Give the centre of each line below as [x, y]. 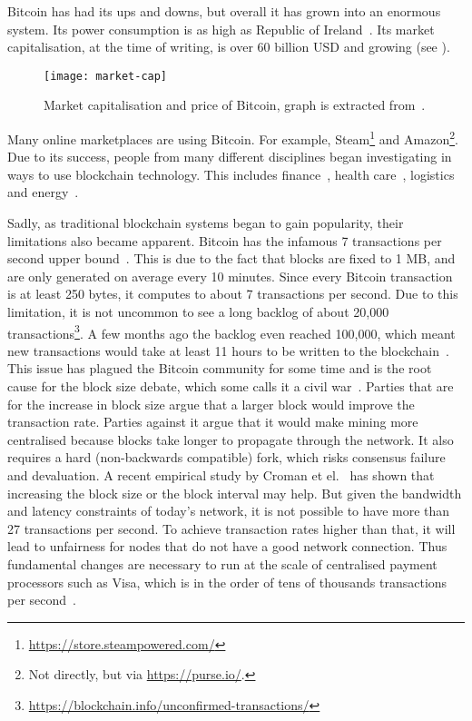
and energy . [43, 192]
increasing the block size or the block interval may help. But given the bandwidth [235, 493]
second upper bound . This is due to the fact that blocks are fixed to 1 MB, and [231, 258]
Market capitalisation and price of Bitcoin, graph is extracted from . [235, 105]
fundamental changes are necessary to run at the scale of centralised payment [222, 564]
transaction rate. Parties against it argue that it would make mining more [213, 422]
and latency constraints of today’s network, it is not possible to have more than [229, 511]
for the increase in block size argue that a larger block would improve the [211, 404]
